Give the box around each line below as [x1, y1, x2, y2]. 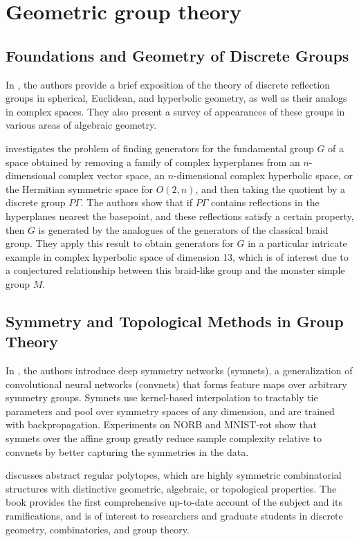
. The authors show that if [80, 195, 192, 210]
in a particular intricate [248, 236, 347, 250]
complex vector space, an [59, 168, 165, 183]
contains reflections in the [210, 195, 320, 210]
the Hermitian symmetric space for [6, 181, 153, 196]
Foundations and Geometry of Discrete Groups [6, 44, 349, 66]
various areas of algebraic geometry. [6, 118, 157, 132]
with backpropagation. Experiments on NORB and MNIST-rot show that [6, 417, 317, 432]
